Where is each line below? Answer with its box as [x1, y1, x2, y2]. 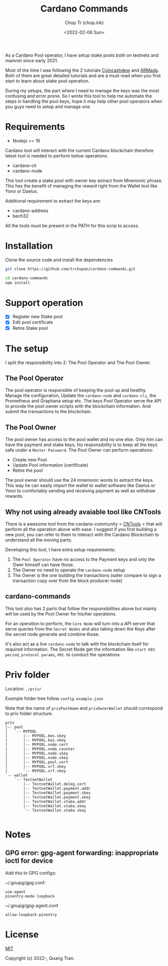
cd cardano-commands [5, 275, 49, 281]
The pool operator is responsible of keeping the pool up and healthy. [5, 387, 147, 394]
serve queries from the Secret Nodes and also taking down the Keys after [5, 626, 156, 632]
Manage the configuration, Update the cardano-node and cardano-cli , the [5, 393, 156, 399]
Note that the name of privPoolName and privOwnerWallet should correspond [5, 705, 163, 711]
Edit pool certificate [12, 319, 54, 325]
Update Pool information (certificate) [12, 462, 89, 468]
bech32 [12, 213, 29, 219]
